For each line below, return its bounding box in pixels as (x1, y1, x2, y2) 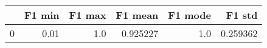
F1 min (24, 8, 60, 22)
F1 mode (168, 8, 211, 22)
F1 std (226, 8, 258, 22)
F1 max (69, 8, 106, 22)
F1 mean (116, 8, 159, 22)
